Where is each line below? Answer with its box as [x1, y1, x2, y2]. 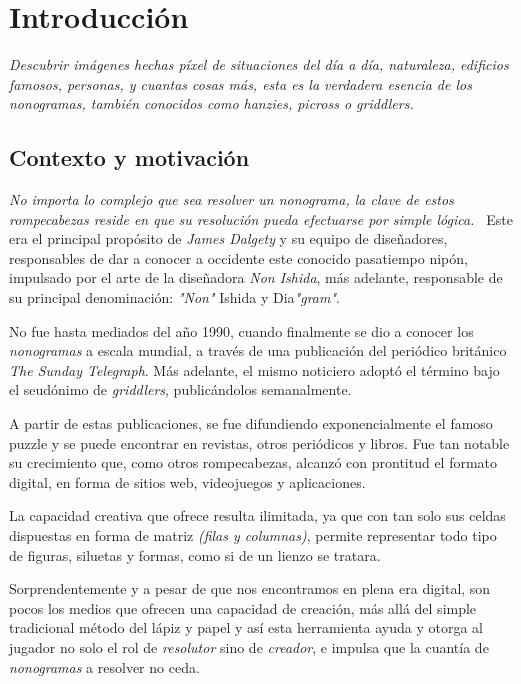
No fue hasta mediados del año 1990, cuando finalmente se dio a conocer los [9, 320, 474, 341]
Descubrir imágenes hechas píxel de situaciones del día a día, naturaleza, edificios [9, 54, 509, 75]
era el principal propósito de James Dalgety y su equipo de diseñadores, [9, 228, 448, 249]
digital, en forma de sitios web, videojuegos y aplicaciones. [9, 471, 366, 492]
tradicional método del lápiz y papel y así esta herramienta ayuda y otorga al [9, 617, 483, 638]
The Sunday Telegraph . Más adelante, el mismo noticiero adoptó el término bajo [9, 359, 500, 380]
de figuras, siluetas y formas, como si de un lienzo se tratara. [9, 544, 381, 565]
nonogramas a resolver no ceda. [9, 656, 200, 677]
